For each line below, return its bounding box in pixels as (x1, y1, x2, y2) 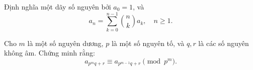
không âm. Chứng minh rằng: (4, 47, 95, 58)
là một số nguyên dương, (27, 37, 104, 48)
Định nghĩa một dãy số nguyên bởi (4, 1, 111, 11)
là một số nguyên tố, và (111, 37, 185, 48)
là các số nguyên (198, 37, 249, 48)
